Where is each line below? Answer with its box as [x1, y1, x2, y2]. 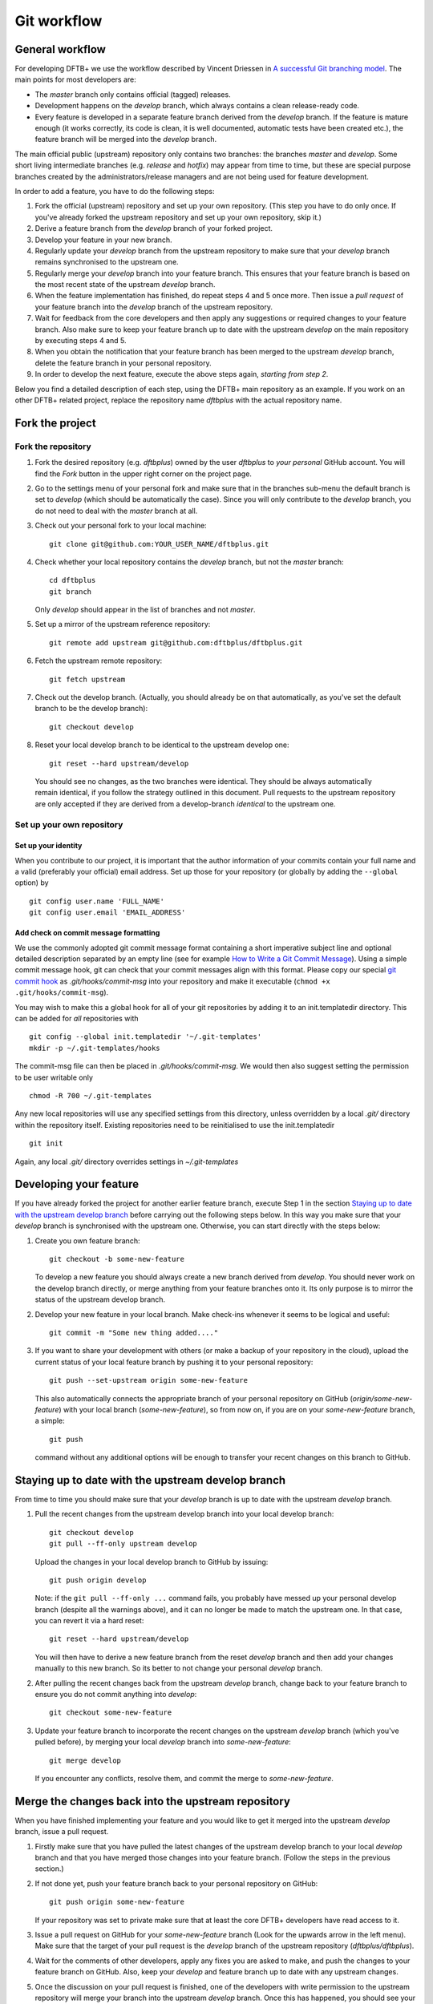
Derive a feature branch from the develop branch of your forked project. [34, 224, 273, 233]
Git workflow [14, 12, 103, 30]
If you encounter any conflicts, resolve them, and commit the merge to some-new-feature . [34, 1774, 334, 1783]
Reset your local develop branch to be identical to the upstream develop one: [34, 740, 289, 749]
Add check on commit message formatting [14, 928, 160, 938]
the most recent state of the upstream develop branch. [34, 280, 216, 289]
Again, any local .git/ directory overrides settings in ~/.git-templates [14, 1157, 239, 1166]
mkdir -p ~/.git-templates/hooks [29, 1043, 160, 1053]
